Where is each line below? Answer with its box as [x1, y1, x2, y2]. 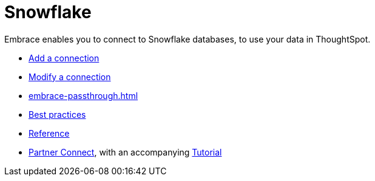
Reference [29, 128, 70, 138]
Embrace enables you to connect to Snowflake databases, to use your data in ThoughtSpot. [4, 33, 371, 44]
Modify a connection [29, 71, 111, 82]
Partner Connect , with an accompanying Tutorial [29, 146, 222, 157]
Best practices [29, 109, 86, 120]
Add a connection [29, 52, 100, 63]
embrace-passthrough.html [29, 90, 138, 101]
